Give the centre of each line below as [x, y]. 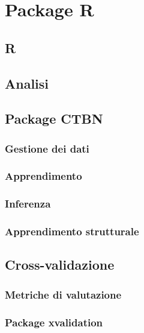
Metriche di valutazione [63, 294]
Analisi [27, 83]
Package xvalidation [54, 322]
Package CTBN [54, 119]
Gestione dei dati [47, 148]
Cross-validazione [60, 265]
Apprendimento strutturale [72, 231]
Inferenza [28, 204]
